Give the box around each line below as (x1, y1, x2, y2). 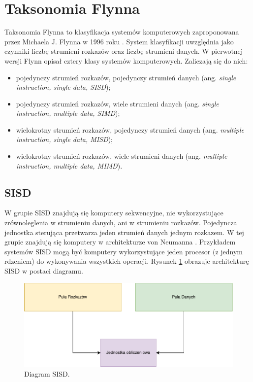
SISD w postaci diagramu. (4, 266, 83, 276)
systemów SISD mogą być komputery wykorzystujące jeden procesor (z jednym (4, 246, 243, 256)
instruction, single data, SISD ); (16, 82, 111, 92)
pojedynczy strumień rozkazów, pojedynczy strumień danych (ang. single (16, 72, 236, 82)
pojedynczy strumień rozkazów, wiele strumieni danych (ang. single (16, 98, 219, 108)
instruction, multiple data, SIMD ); (16, 108, 120, 118)
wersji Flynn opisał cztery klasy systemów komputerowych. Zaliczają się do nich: (4, 55, 248, 66)
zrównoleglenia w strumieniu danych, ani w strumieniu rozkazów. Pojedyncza (4, 217, 237, 228)
